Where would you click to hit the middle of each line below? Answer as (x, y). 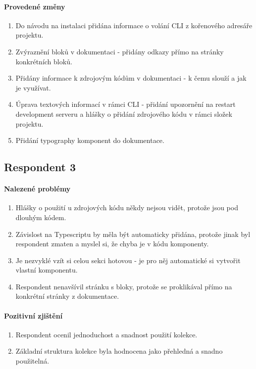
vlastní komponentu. (47, 270)
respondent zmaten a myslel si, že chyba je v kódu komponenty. (112, 244)
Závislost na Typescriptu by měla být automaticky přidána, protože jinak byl (133, 234)
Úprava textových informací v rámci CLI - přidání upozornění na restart (126, 104)
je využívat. (33, 87)
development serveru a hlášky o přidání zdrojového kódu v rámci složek (124, 114)
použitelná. (32, 361)
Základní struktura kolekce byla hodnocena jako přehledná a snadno (119, 351)
